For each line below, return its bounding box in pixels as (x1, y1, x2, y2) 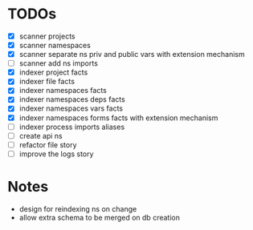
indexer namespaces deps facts (18, 95, 125, 104)
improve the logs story (18, 149, 94, 159)
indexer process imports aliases (18, 122, 125, 131)
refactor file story (18, 139, 77, 149)
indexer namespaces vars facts (18, 103, 124, 113)
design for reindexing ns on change (18, 204, 137, 213)
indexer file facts (18, 77, 75, 87)
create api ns (18, 131, 63, 140)
